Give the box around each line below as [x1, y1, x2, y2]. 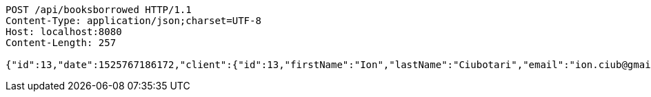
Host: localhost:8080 [6, 26, 122, 37]
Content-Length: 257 [6, 37, 117, 48]
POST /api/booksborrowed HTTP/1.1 [6, 4, 192, 15]
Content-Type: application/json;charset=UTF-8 [6, 15, 261, 26]
